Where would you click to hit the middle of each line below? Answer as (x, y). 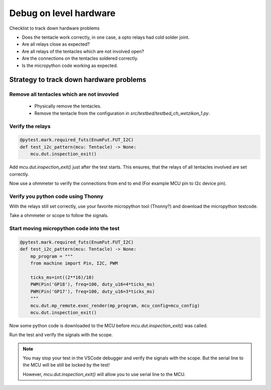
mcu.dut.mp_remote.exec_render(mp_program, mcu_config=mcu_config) (115, 306)
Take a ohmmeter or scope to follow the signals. (59, 216)
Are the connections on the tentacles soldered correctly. (80, 58)
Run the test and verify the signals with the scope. (61, 335)
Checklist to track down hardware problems (54, 28)
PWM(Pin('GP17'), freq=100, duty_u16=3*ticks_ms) (93, 291)
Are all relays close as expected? (56, 44)
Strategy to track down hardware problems (78, 80)
